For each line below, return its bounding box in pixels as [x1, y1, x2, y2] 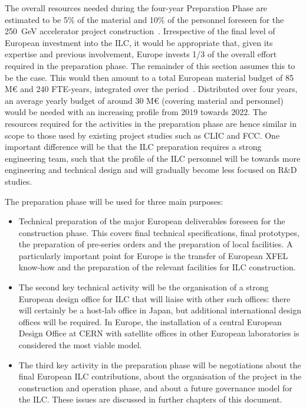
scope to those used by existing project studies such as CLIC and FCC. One [5, 129, 280, 141]
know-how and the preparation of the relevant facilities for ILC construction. [18, 261, 296, 273]
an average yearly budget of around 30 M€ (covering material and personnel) [5, 94, 284, 106]
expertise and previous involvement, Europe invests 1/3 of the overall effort [5, 48, 277, 60]
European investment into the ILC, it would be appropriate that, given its [5, 36, 273, 48]
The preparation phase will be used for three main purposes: [5, 195, 223, 207]
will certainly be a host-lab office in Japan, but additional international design [18, 304, 302, 316]
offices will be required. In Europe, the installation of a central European [18, 315, 282, 328]
